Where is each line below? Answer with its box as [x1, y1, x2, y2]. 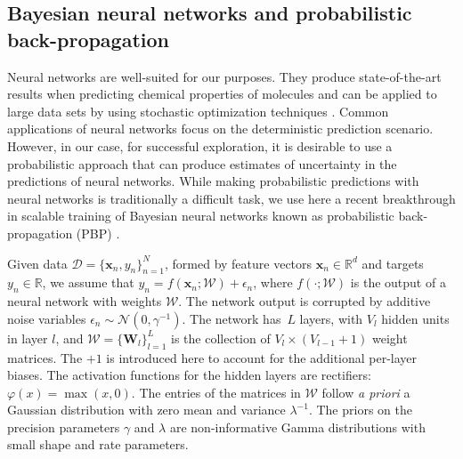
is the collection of [171, 328, 271, 347]
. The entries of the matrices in [131, 382, 301, 401]
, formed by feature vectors [164, 254, 313, 272]
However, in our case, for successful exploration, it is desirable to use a [7, 136, 393, 155]
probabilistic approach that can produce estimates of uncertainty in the [7, 154, 397, 173]
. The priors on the [308, 400, 412, 419]
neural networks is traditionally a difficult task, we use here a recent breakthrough [7, 189, 456, 207]
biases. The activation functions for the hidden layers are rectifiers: [7, 366, 371, 384]
